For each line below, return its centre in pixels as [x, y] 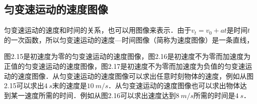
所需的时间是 [214, 95]
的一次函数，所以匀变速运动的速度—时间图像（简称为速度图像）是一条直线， [129, 39]
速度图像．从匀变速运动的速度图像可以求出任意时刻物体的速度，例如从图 [135, 76]
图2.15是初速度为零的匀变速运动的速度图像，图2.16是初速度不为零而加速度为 [127, 56]
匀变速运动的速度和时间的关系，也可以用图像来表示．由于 [98, 30]
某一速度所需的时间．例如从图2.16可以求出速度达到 [93, 95]
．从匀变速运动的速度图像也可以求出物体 [174, 85]
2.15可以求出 [24, 85]
